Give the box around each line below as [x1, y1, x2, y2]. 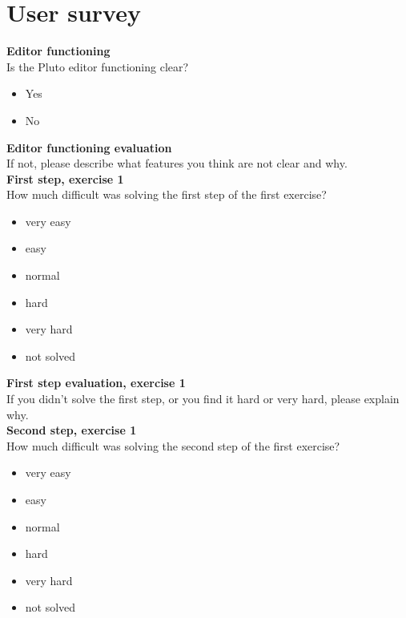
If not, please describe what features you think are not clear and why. [6, 155, 348, 172]
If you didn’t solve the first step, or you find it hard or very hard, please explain [6, 390, 400, 407]
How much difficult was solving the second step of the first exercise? [6, 437, 340, 454]
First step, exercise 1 [6, 170, 124, 187]
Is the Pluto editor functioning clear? [6, 58, 189, 75]
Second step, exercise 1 [6, 422, 137, 438]
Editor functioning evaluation [6, 139, 172, 156]
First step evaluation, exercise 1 [6, 374, 186, 391]
